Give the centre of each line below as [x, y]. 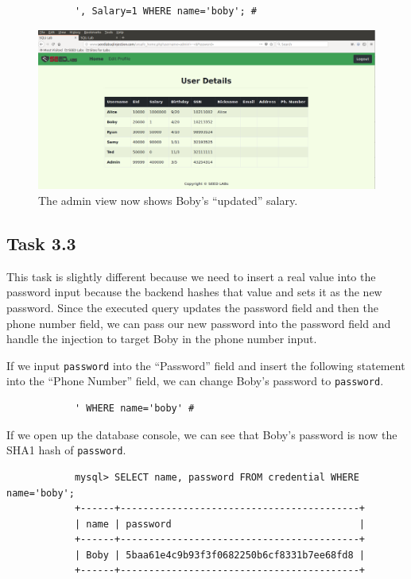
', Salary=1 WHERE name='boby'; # [165, 11]
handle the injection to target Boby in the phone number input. [162, 339]
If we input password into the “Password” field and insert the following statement [206, 365]
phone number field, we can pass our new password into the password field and [199, 323]
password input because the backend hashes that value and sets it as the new [194, 292]
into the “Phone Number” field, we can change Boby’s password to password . [195, 381]
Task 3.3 [41, 243]
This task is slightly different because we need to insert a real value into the [191, 276]
